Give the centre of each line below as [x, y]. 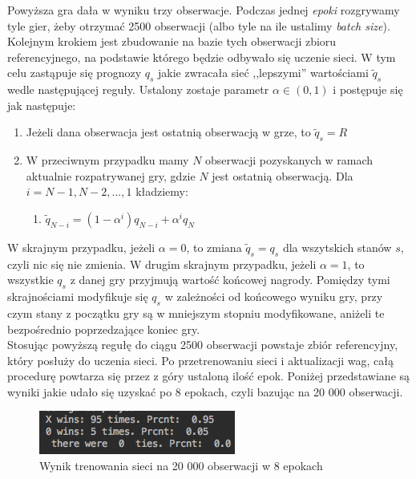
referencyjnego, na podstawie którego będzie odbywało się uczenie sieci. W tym [202, 57]
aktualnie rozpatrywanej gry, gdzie [111, 175]
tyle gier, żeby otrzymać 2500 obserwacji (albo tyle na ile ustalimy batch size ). [199, 25]
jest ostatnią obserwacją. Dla [283, 175]
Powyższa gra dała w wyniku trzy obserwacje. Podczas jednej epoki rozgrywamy [204, 10]
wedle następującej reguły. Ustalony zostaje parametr [138, 89]
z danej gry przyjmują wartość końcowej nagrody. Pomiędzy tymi [230, 280]
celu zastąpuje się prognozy [75, 73]
